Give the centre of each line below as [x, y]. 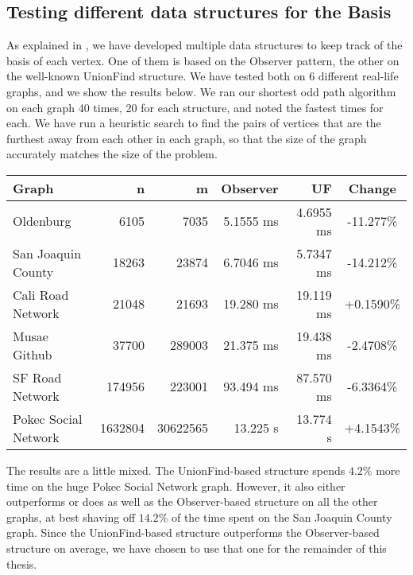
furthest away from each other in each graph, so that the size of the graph [187, 138]
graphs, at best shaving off [71, 517]
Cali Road [41, 294]
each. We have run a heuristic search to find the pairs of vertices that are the [194, 123]
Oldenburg [42, 221]
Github [33, 354]
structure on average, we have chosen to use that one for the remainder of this [197, 548]
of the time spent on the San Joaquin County [282, 517]
